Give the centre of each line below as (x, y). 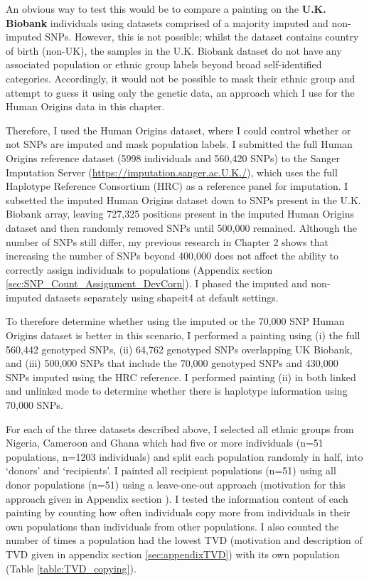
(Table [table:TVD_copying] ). (71, 568)
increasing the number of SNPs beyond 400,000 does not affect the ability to (172, 256)
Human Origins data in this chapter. (85, 106)
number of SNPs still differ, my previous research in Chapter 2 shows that (167, 241)
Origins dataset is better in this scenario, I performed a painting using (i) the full (183, 335)
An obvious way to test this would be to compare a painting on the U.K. (166, 9)
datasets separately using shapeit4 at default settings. (162, 297)
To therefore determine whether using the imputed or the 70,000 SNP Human (175, 321)
